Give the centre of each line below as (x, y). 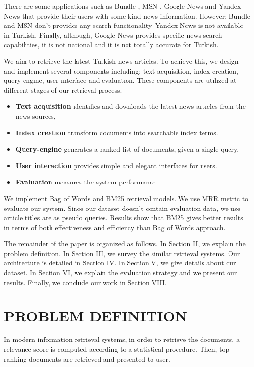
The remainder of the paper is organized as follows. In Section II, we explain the (125, 244)
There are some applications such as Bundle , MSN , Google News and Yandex (123, 6)
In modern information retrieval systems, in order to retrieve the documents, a (122, 339)
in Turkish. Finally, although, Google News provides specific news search (113, 35)
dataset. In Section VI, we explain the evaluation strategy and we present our (121, 273)
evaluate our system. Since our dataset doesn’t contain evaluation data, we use (122, 208)
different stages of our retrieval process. (63, 90)
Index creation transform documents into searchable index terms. (117, 132)
